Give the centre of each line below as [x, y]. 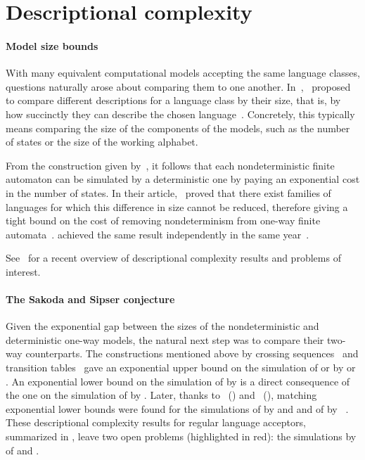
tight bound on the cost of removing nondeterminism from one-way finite [163, 221]
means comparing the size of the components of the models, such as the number [178, 128]
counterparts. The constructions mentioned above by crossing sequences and [192, 353]
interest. [23, 271]
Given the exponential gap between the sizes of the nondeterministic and [162, 326]
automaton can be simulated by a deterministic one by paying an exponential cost [183, 179]
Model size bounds [52, 45]
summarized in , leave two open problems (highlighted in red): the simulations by [181, 436]
